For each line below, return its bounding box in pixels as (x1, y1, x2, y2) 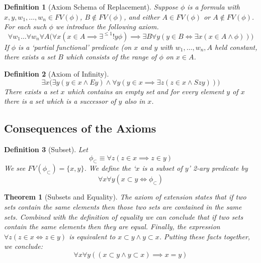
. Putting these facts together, (159, 231, 250, 241)
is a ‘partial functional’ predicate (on (18, 41, 132, 52)
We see (4, 163, 26, 173)
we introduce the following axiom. (55, 21, 159, 32)
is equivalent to (69, 231, 116, 241)
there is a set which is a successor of (4, 96, 116, 106)
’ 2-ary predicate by (188, 163, 248, 173)
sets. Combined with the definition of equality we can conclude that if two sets (4, 211, 243, 222)
